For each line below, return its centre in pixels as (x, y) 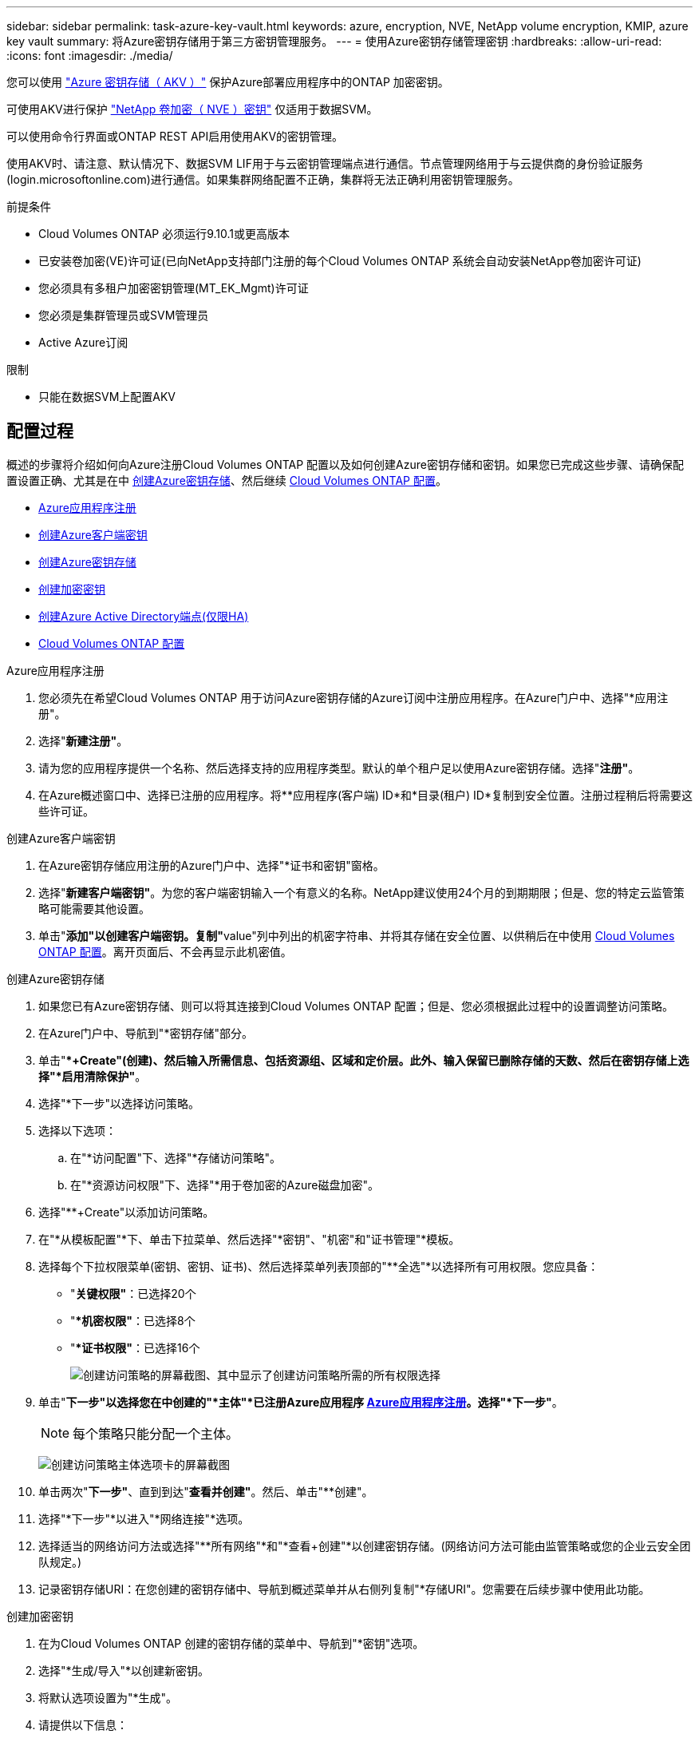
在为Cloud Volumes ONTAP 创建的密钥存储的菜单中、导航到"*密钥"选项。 (231, 1643)
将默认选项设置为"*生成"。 (108, 1697)
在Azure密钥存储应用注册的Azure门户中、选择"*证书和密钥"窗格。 (211, 865)
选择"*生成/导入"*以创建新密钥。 (124, 1670)
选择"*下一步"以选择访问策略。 (119, 1103)
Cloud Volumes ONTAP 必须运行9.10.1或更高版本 (164, 234)
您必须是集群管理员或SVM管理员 (124, 315)
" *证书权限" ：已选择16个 (135, 1347)
